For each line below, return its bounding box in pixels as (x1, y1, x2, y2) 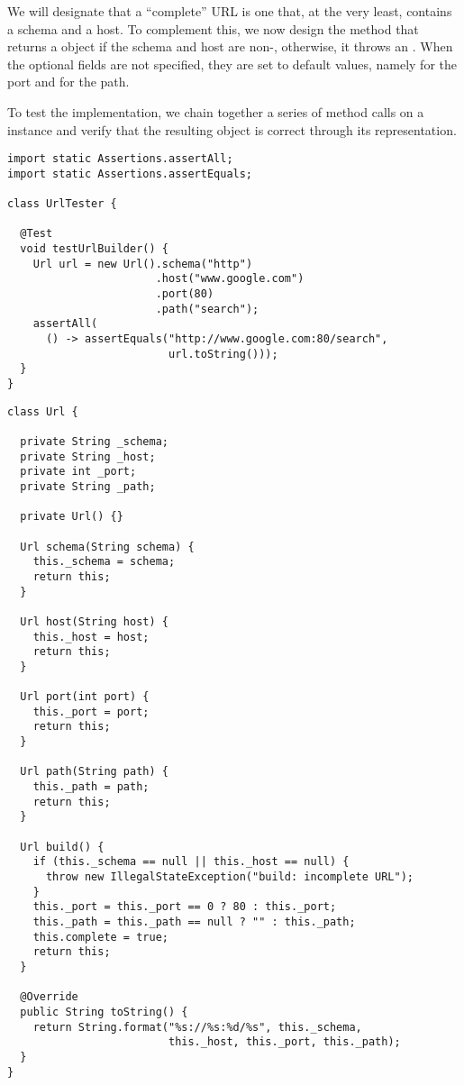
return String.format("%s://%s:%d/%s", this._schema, (32, 1020, 362, 1034)
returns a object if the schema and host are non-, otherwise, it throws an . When (7, 37, 453, 56)
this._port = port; (32, 705, 150, 718)
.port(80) (155, 287, 214, 301)
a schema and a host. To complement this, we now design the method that (7, 19, 419, 38)
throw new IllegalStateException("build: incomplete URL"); (45, 871, 414, 883)
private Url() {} (20, 510, 123, 524)
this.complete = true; (32, 930, 168, 944)
